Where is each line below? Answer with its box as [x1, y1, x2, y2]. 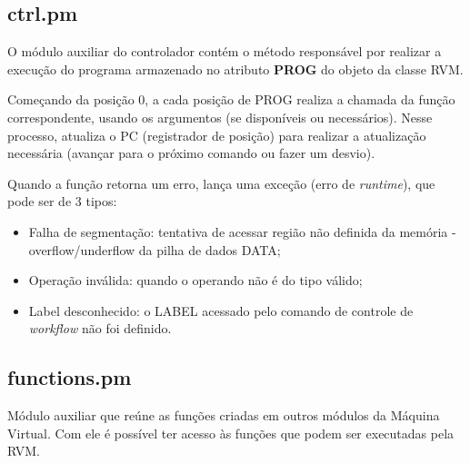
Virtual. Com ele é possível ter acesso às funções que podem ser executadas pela [7, 423, 455, 442]
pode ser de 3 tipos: [7, 192, 117, 211]
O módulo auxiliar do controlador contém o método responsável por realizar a [7, 42, 442, 61]
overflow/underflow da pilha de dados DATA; [28, 240, 281, 259]
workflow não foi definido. [28, 319, 172, 338]
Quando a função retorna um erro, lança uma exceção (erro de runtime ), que [7, 173, 435, 192]
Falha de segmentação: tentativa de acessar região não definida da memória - [28, 222, 456, 241]
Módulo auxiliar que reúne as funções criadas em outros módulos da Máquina [7, 406, 440, 425]
